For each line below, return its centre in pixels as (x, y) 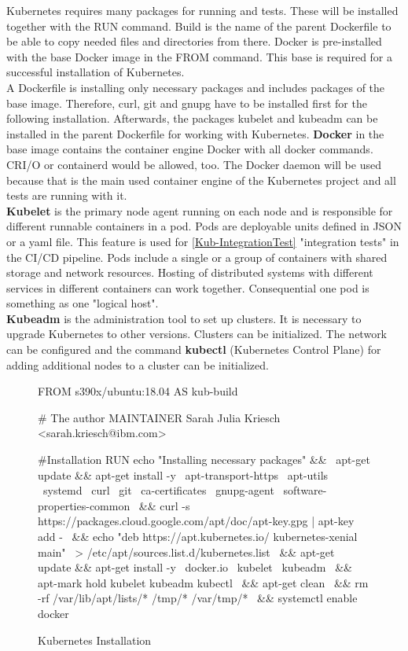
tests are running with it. (67, 195)
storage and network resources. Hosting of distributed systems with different (190, 272)
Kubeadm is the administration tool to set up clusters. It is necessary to (184, 318)
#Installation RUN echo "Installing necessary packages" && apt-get (204, 460)
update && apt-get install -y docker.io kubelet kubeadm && (195, 567)
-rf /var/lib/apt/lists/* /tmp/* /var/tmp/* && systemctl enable (198, 598)
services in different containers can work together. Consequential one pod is (188, 287)
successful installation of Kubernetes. (96, 72)
